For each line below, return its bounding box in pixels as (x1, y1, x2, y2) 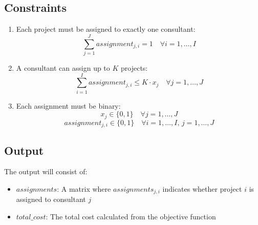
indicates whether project (162, 183, 242, 194)
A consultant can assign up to (16, 62, 110, 73)
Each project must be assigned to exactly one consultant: (16, 24, 196, 34)
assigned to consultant (16, 194, 86, 204)
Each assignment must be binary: (16, 100, 121, 111)
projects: (121, 62, 148, 73)
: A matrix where (57, 183, 111, 194)
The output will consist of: (4, 166, 88, 177)
